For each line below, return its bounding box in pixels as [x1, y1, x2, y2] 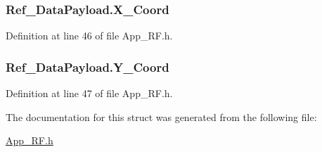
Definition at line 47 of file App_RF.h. [6, 86, 173, 101]
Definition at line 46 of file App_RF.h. [6, 28, 173, 43]
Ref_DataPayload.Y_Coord [6, 58, 169, 75]
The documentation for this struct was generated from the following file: [6, 109, 317, 124]
